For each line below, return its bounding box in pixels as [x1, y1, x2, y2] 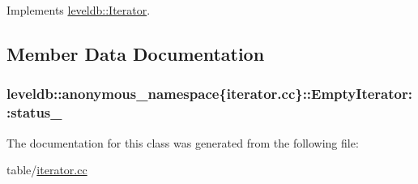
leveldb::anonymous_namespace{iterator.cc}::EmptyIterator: [6, 83, 412, 104]
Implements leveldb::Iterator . [6, 2, 151, 18]
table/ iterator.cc [6, 161, 87, 178]
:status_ [6, 102, 62, 122]
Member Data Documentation [6, 41, 265, 66]
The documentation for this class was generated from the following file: [6, 134, 359, 151]
